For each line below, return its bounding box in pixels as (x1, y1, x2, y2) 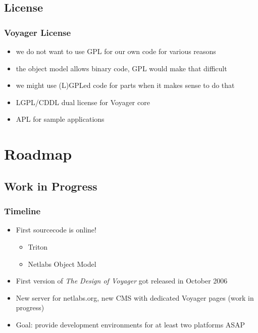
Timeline (4, 205, 41, 217)
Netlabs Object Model (28, 258, 96, 269)
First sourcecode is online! (16, 224, 96, 235)
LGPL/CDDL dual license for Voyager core (16, 97, 150, 107)
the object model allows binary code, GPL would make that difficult (16, 63, 227, 73)
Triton (28, 241, 48, 252)
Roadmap (4, 144, 72, 164)
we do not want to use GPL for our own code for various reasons (16, 46, 216, 56)
